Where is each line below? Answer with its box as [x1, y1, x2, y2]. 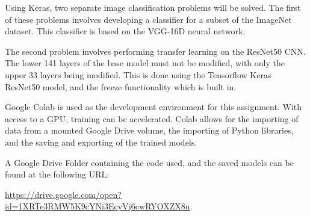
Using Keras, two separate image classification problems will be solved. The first [5, 1, 301, 13]
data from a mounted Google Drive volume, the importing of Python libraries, [5, 124, 294, 137]
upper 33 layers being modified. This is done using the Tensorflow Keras [5, 68, 271, 81]
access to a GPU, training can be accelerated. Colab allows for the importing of [5, 112, 299, 125]
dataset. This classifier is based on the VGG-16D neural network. [5, 25, 246, 37]
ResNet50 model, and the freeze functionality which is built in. [5, 80, 237, 93]
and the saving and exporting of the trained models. [5, 135, 197, 148]
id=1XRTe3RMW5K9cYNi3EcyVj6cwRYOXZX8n [5, 200, 190, 212]
